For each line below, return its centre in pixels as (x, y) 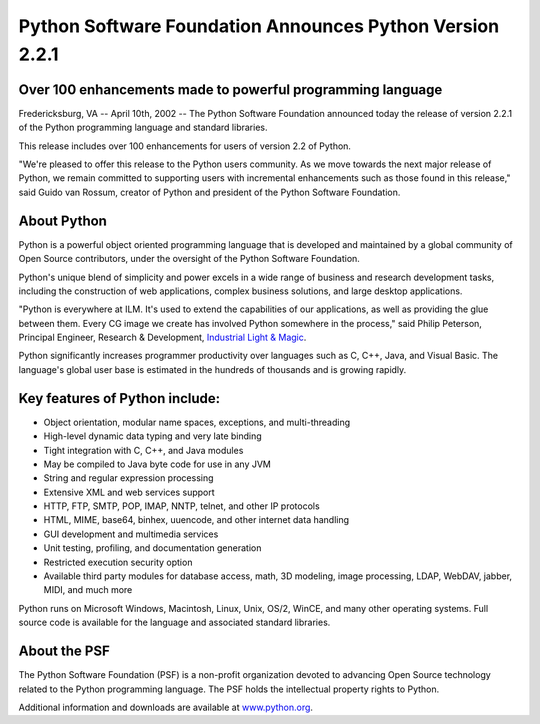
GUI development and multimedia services (131, 534)
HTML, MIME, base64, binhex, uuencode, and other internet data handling (196, 520)
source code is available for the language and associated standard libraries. (174, 622)
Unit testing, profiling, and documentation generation (152, 548)
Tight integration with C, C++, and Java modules (143, 450)
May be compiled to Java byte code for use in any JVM (157, 464)
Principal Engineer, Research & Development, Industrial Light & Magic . (162, 337)
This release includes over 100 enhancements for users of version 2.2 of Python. (185, 146)
